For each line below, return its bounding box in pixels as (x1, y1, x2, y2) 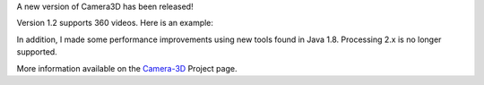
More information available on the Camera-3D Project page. (16, 63, 238, 73)
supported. (16, 47, 57, 57)
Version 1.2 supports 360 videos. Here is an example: (16, 18, 214, 29)
